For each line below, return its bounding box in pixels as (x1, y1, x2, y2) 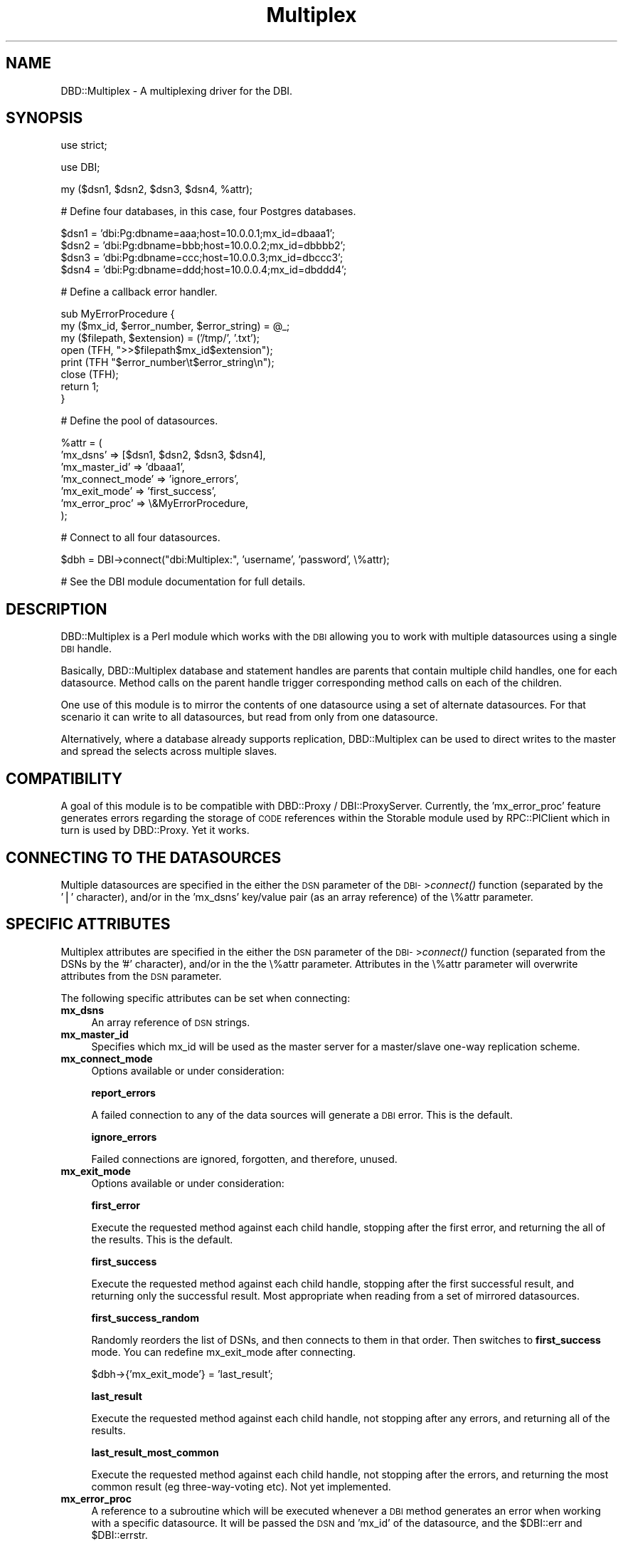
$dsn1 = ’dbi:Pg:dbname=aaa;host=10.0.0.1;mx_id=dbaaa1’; (60, 227, 335, 240)
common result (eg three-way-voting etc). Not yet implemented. (91, 1480, 391, 1493)
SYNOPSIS (6, 109, 83, 127)
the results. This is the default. (91, 1233, 233, 1245)
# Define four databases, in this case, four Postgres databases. (60, 205, 356, 218)
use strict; (60, 139, 107, 152)
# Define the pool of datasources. (60, 414, 218, 427)
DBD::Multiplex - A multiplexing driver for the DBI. (60, 84, 293, 97)
